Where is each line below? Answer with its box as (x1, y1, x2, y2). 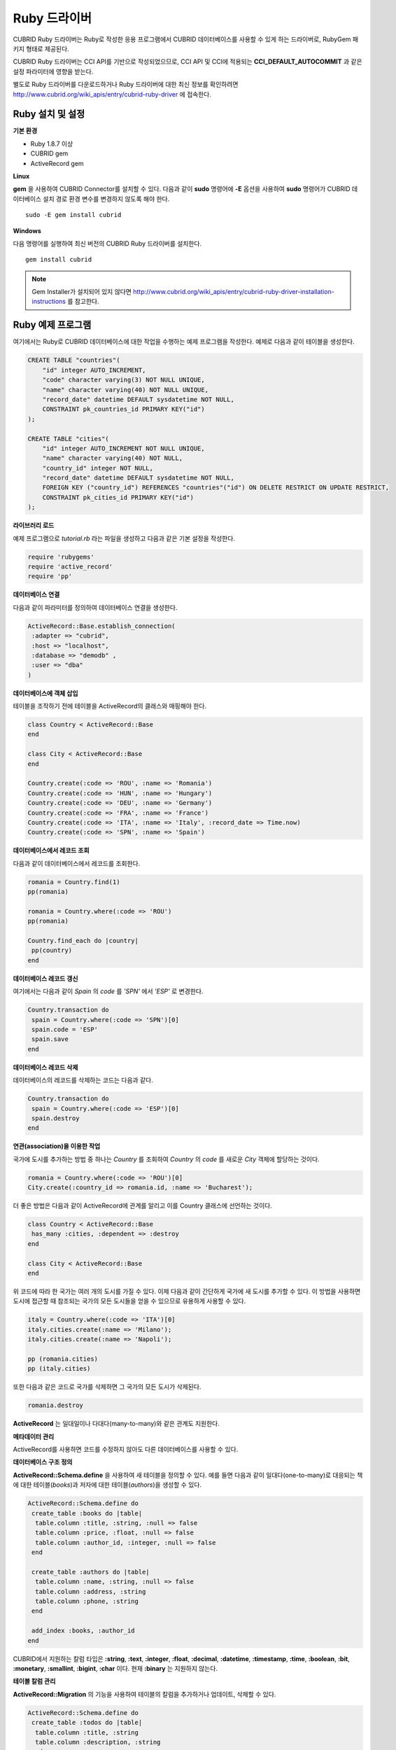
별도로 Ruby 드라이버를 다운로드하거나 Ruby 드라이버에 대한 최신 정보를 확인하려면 (13, 80, 239, 89)
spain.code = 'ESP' (31, 1025, 98, 1033)
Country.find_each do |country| (27, 937, 139, 945)
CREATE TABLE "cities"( (27, 435, 110, 442)
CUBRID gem (30, 149, 69, 157)
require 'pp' (27, 573, 73, 580)
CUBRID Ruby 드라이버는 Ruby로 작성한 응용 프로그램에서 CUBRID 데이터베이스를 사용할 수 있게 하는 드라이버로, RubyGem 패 (13, 35, 359, 43)
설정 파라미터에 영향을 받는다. (13, 67, 94, 76)
